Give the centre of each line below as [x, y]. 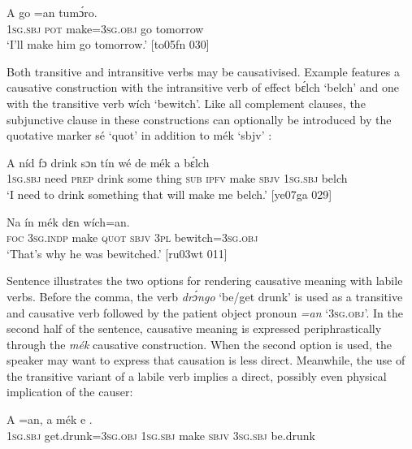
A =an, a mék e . [50, 419]
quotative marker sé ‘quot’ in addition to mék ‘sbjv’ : [139, 135]
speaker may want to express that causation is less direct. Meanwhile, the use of [206, 360]
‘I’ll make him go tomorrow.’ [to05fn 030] [108, 44]
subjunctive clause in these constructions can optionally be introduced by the [199, 119]
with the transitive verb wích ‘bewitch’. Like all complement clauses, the [186, 103]
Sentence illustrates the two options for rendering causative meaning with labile [205, 281]
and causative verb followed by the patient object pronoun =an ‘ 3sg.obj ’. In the [205, 312]
